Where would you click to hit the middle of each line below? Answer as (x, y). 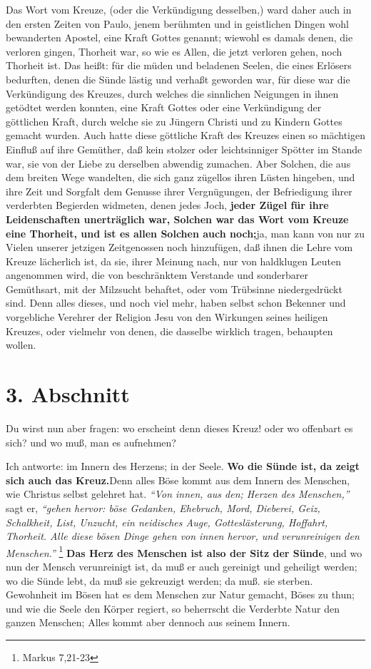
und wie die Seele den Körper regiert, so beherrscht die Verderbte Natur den (173, 608)
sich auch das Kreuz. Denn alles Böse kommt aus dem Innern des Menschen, (178, 480)
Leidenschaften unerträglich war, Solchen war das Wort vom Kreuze (177, 219)
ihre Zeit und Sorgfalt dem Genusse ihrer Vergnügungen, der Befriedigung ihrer (179, 191)
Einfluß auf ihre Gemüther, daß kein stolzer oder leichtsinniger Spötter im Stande (184, 149)
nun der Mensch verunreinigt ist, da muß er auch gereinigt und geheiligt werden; (182, 566)
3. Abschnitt (68, 394)
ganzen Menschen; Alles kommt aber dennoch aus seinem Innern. (148, 622)
